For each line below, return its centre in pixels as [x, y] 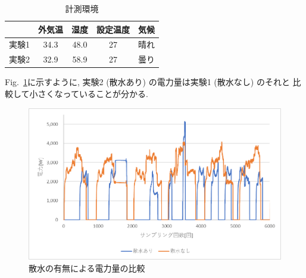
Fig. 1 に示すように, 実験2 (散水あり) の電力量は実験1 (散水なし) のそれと [147, 82]
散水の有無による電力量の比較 [87, 268]
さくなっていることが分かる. [93, 93]
